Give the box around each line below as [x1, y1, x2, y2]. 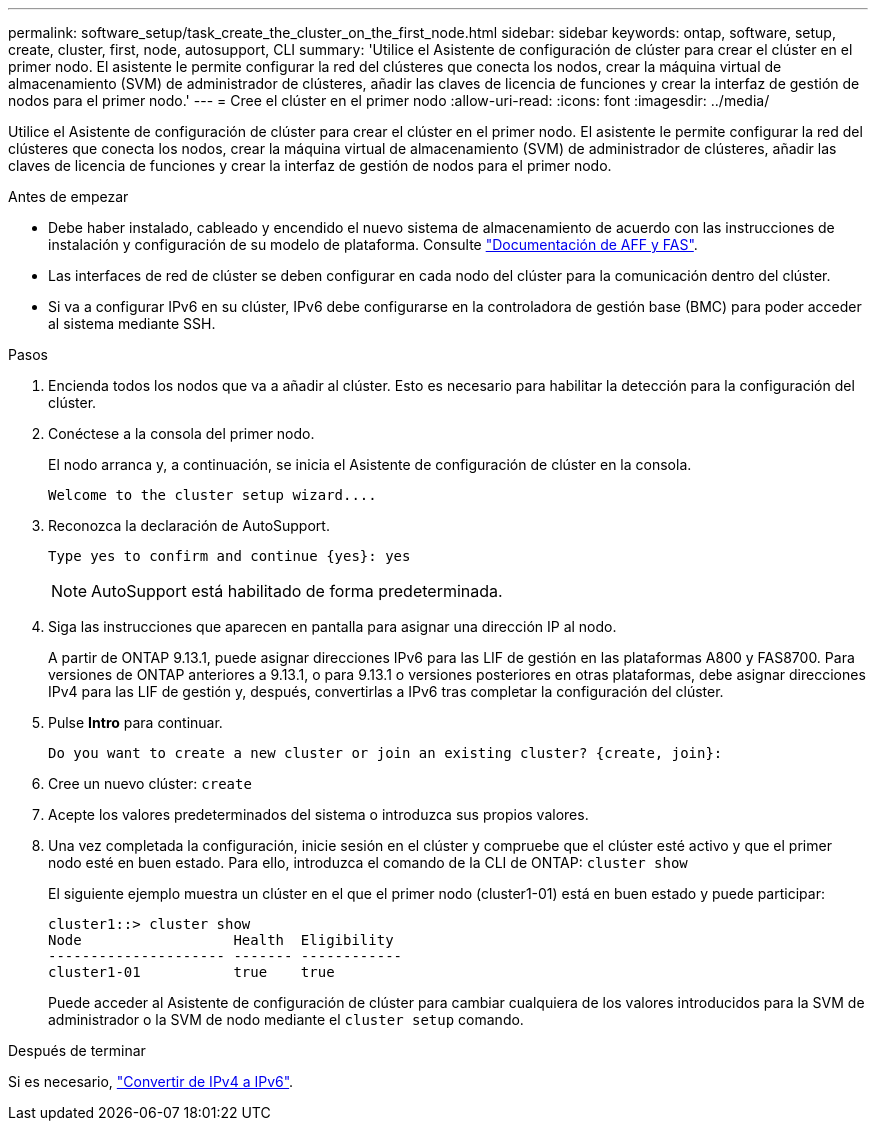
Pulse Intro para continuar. [48, 714, 223, 731]
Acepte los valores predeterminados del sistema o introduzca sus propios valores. [48, 806, 589, 823]
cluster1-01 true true [48, 964, 335, 980]
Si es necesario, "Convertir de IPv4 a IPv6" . [8, 1073, 294, 1090]
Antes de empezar [8, 188, 129, 205]
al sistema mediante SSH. [48, 315, 216, 332]
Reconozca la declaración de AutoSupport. [48, 517, 330, 534]
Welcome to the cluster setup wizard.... [48, 487, 377, 503]
